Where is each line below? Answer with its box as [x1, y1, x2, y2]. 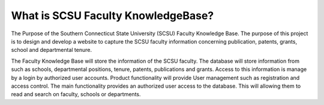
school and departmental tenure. [11, 47, 92, 54]
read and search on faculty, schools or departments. [11, 91, 141, 98]
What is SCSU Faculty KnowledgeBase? [11, 9, 214, 22]
